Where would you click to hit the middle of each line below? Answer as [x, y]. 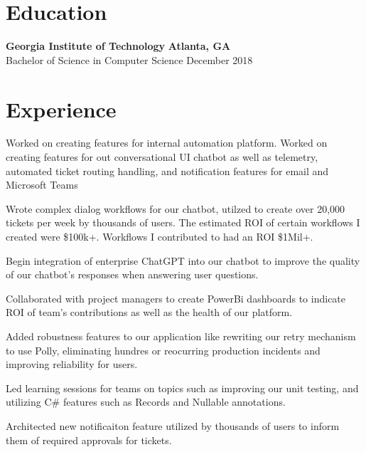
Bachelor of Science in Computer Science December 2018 [129, 59]
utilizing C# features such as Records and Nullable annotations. [146, 402]
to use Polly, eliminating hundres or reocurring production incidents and [163, 350]
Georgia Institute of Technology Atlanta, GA [118, 46]
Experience [61, 109]
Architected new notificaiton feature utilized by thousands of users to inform [173, 425]
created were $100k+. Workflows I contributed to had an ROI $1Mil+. [160, 236]
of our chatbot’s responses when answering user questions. [132, 274]
